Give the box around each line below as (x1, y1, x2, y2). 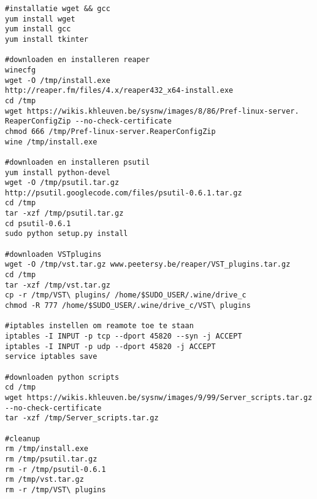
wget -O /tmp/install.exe (5, 76, 110, 85)
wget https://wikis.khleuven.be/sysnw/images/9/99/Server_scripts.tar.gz (5, 393, 313, 402)
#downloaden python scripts (5, 372, 120, 382)
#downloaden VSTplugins (5, 249, 102, 259)
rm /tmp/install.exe (5, 444, 89, 454)
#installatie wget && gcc (5, 4, 110, 13)
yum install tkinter (5, 34, 89, 44)
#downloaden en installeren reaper (5, 55, 150, 65)
